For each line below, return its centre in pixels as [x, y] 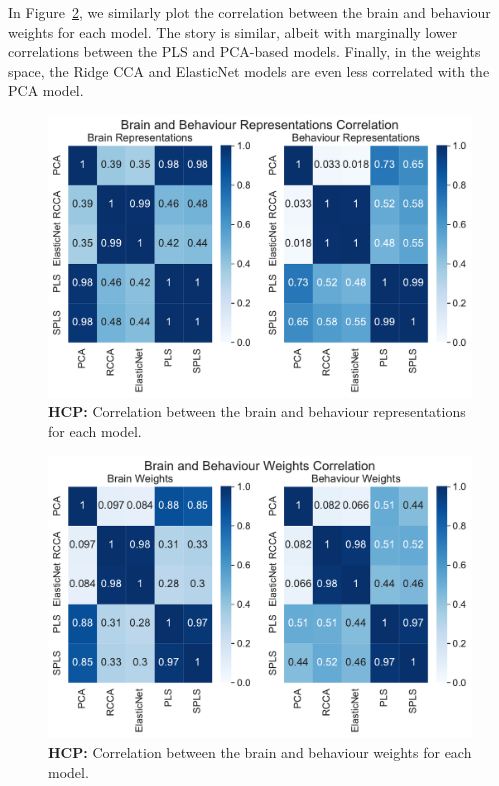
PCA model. [46, 90]
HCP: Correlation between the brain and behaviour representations [257, 411]
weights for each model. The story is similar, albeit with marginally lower [233, 31]
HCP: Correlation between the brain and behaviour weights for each [260, 751]
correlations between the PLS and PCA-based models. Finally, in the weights [244, 51]
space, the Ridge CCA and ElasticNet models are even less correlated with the [249, 70]
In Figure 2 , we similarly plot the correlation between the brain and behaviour [249, 12]
